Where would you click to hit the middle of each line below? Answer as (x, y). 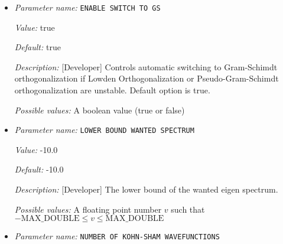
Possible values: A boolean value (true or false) (100, 110)
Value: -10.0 (36, 149)
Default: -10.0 (39, 169)
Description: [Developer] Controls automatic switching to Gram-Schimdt (146, 66)
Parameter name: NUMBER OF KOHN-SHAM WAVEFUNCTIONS (117, 236)
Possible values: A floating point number (88, 209)
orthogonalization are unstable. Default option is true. (112, 90)
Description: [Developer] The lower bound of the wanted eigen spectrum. (146, 189)
